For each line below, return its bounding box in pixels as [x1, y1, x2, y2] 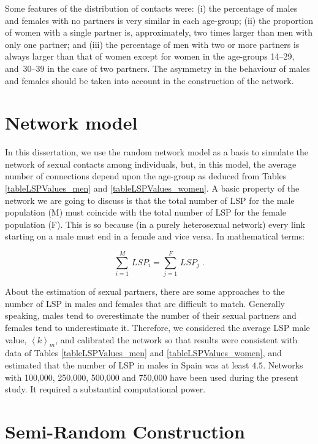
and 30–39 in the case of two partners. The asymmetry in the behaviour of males [5, 61, 310, 74]
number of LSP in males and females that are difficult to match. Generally [5, 297, 285, 310]
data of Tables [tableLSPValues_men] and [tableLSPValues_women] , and [5, 346, 282, 359]
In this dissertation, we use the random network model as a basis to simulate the [5, 146, 308, 158]
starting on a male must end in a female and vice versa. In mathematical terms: [5, 230, 305, 243]
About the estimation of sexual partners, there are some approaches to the [5, 285, 285, 298]
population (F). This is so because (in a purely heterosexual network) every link [5, 217, 305, 230]
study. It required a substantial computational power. [5, 383, 206, 395]
